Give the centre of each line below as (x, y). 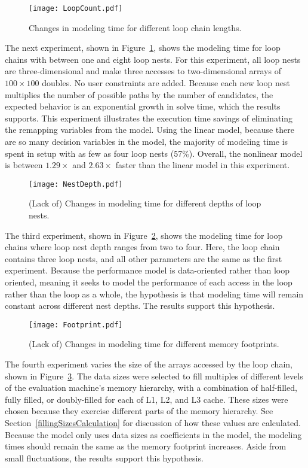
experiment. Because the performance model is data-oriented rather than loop (147, 270)
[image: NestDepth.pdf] (76, 184)
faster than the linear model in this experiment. (203, 165)
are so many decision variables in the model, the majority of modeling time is (147, 141)
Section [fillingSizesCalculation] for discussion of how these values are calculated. (153, 423)
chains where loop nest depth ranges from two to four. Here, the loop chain (142, 247)
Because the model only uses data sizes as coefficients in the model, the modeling (153, 434)
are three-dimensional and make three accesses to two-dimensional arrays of (143, 71)
